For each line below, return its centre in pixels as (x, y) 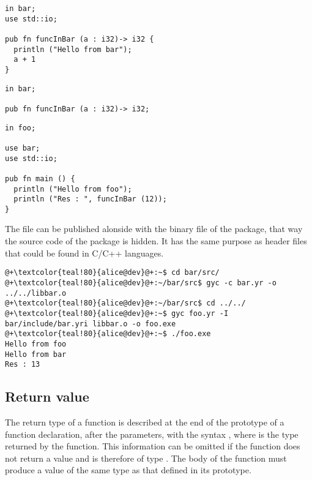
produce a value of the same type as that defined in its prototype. (128, 470)
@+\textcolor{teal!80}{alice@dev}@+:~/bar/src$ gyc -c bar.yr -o (141, 283)
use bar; (23, 148)
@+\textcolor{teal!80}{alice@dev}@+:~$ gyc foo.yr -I (117, 313)
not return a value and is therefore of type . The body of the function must (146, 458)
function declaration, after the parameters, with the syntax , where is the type (152, 434)
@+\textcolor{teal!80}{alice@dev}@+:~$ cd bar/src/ (112, 273)
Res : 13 (23, 365)
